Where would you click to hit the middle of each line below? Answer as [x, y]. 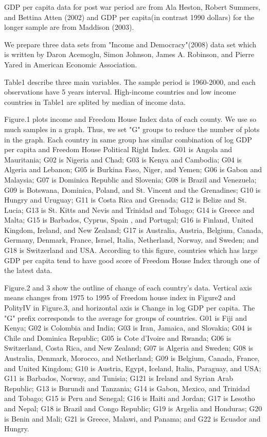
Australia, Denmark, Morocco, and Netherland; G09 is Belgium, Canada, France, [132, 358]
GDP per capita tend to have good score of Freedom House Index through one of [132, 260]
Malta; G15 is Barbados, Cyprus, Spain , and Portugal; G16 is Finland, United [129, 220]
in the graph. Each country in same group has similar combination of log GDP [128, 139]
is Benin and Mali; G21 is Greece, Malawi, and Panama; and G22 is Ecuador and [132, 418]
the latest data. [28, 270]
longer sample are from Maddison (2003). [69, 27]
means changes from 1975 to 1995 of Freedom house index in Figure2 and [120, 297]
